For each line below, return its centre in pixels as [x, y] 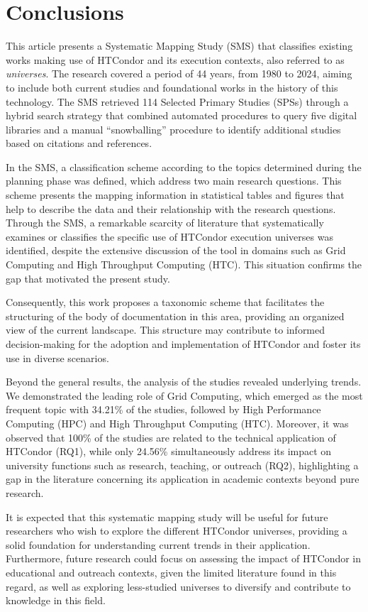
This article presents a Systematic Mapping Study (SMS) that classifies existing [179, 46]
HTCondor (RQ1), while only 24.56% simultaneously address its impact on [169, 451]
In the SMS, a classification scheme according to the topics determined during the [184, 166]
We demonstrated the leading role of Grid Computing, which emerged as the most [184, 395]
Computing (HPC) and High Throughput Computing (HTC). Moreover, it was [177, 423]
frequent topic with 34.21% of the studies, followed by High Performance [163, 409]
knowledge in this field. [56, 600]
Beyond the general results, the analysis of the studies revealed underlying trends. [184, 382]
